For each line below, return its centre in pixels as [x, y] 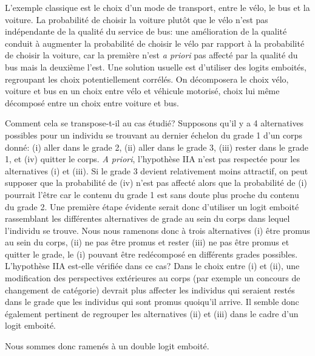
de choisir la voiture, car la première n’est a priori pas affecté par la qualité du [151, 55]
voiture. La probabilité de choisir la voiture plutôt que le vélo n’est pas [137, 19]
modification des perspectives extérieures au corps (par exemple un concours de [153, 278]
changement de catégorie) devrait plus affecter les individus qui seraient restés [150, 289]
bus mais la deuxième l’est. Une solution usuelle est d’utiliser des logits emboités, [156, 67]
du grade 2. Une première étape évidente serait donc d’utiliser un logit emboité [152, 206]
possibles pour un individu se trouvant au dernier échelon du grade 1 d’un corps [154, 135]
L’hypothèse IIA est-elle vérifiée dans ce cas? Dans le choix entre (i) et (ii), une [152, 266]
